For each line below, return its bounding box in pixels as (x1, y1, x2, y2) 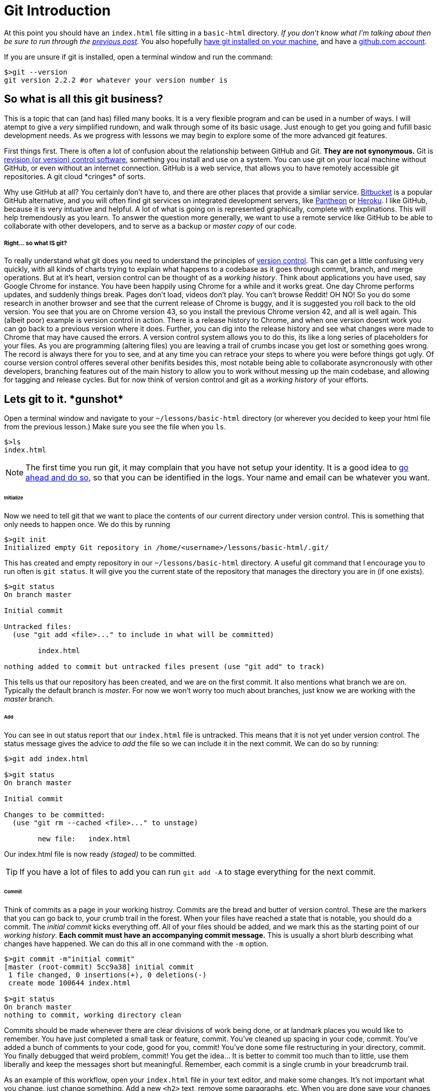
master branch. (4, 694, 55, 703)
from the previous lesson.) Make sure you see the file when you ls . (4, 422, 226, 431)
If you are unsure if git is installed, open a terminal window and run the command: (4, 52, 273, 61)
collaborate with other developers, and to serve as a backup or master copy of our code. (4, 221, 297, 230)
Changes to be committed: (4, 810, 106, 819)
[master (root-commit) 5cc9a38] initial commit (4, 963, 194, 971)
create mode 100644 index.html (8, 979, 131, 987)
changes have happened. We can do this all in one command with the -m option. (4, 939, 268, 948)
